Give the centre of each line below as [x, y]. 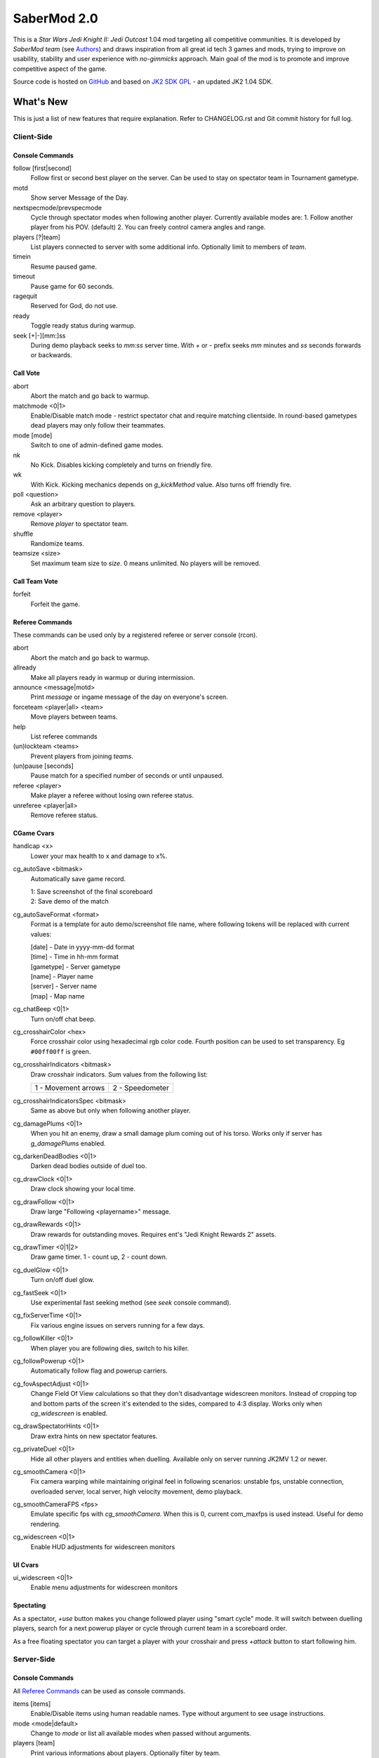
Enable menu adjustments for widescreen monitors [104, 1587]
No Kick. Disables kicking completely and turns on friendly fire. [122, 465]
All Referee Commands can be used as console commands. [99, 1690]
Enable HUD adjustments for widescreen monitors [103, 1546]
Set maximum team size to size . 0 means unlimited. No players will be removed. [146, 563]
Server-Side [34, 1660]
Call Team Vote [35, 581]
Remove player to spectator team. [80, 524]
